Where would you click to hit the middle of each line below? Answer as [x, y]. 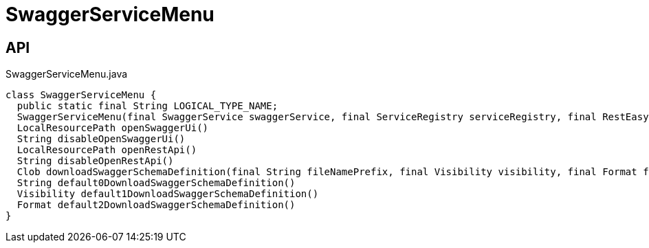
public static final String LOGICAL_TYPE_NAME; [147, 106]
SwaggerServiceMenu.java [67, 74]
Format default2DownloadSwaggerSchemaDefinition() [156, 205]
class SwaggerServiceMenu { [81, 95]
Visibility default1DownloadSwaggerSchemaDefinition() [168, 194]
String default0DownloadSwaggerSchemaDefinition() [156, 183]
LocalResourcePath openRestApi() [107, 150]
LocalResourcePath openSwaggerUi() [113, 128]
